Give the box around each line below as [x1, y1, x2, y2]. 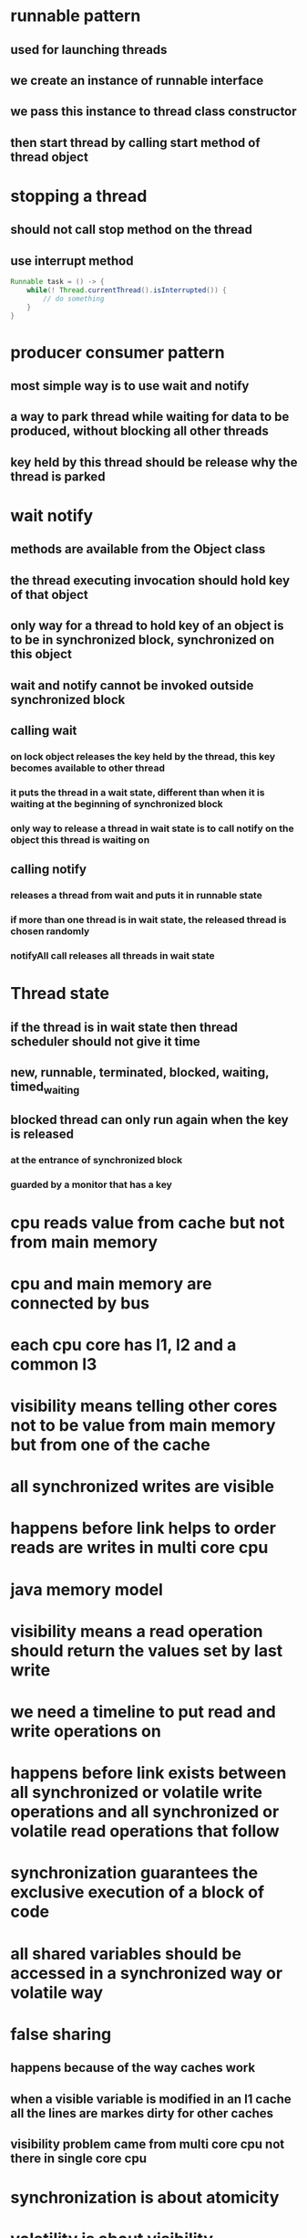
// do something [43, 294, 105, 303]
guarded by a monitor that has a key [10, 1179, 172, 1192]
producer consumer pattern [10, 341, 226, 362]
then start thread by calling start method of [10, 134, 261, 151]
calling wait [10, 723, 77, 739]
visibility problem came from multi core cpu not [10, 2136, 285, 2151]
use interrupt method [10, 253, 134, 268]
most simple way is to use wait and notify [10, 378, 250, 394]
